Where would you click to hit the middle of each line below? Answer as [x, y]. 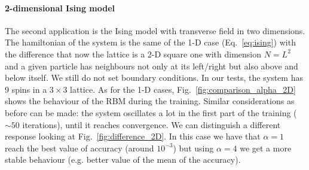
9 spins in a [26, 89]
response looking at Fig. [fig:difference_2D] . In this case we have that [133, 136]
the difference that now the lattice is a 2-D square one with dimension [133, 54]
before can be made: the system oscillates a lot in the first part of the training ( [151, 112]
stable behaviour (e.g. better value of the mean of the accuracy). [123, 160]
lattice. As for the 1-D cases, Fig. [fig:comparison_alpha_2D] [183, 89]
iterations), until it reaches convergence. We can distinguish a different [152, 124]
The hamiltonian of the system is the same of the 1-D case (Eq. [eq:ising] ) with [150, 42]
